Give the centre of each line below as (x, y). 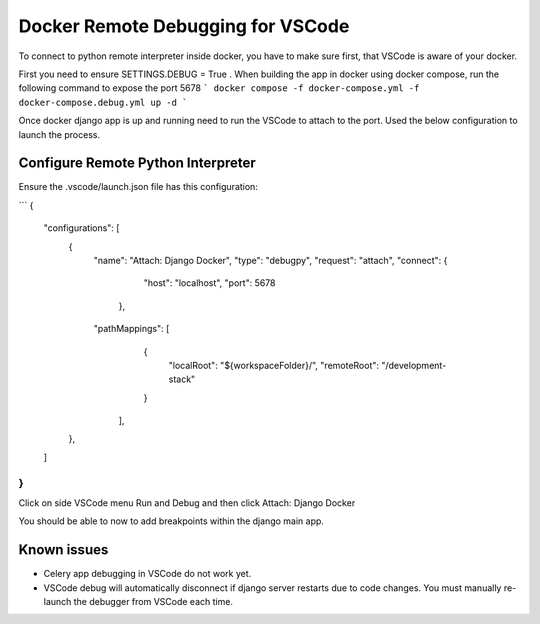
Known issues (63, 550)
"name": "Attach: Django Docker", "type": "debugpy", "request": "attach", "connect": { (270, 260)
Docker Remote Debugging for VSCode (184, 26)
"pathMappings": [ (131, 329)
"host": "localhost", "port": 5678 (209, 283)
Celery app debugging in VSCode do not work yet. (147, 574)
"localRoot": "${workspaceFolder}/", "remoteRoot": (274, 365)
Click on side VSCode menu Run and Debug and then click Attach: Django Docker (187, 503)
